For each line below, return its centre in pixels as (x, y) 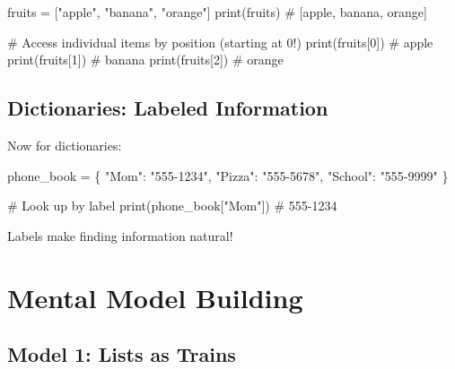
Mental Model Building (155, 297)
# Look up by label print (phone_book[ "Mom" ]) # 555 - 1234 (172, 206)
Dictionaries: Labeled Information (168, 108)
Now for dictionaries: (65, 145)
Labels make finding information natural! (120, 235)
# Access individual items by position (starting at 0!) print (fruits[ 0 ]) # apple (220, 42)
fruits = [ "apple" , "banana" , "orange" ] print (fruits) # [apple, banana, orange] (217, 12)
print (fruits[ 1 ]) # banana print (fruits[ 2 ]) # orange (145, 60)
